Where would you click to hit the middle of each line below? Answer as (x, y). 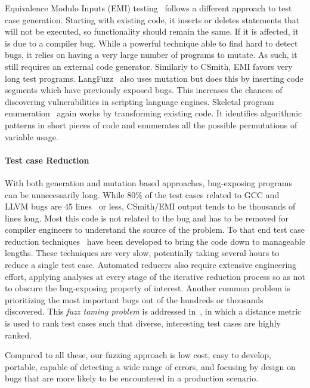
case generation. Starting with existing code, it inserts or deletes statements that (152, 19)
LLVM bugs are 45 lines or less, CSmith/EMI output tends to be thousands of (150, 206)
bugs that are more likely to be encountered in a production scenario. (132, 378)
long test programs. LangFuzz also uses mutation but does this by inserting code (154, 78)
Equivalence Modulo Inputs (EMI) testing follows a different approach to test (148, 8)
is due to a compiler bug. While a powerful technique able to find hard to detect (151, 43)
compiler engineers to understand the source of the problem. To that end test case (155, 230)
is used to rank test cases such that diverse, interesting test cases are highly (143, 323)
